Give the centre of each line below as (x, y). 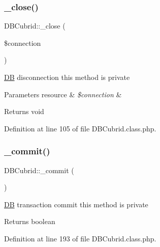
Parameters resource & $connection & (63, 94)
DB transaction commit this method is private (76, 204)
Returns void (24, 111)
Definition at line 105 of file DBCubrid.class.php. (80, 128)
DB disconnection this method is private (67, 77)
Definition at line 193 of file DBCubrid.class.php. (80, 238)
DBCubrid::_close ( (35, 26)
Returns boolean (30, 221)
